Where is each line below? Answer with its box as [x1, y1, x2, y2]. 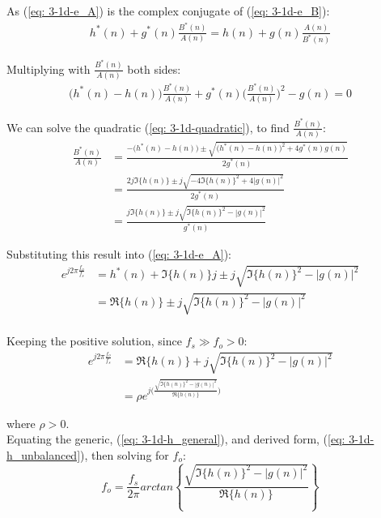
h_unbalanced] [6, 446, 81, 463]
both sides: [127, 60, 181, 77]
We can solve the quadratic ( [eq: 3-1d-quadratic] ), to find [6, 118, 290, 135]
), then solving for [80, 446, 169, 463]
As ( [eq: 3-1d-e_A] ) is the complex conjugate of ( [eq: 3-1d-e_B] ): [6, 2, 330, 19]
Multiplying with [6, 60, 91, 77]
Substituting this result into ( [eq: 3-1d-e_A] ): [6, 246, 231, 263]
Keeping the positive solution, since [6, 332, 182, 349]
